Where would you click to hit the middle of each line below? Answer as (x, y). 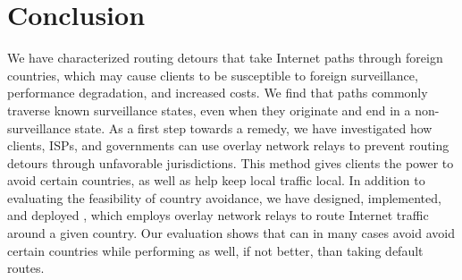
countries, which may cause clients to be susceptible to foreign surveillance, (213, 75)
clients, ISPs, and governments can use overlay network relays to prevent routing (228, 145)
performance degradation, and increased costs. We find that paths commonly (218, 93)
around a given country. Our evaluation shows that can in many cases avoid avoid (231, 233)
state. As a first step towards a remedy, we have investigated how (253, 127)
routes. (26, 268)
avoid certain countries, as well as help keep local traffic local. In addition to (216, 180)
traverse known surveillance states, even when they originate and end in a (209, 110)
